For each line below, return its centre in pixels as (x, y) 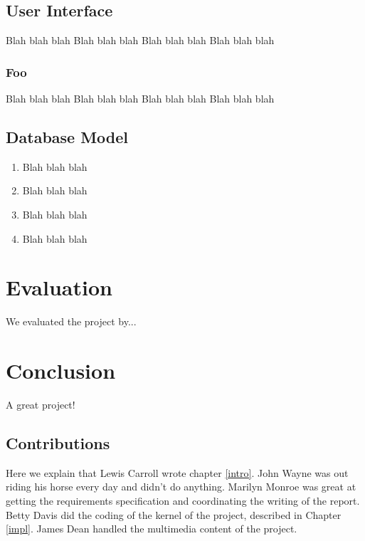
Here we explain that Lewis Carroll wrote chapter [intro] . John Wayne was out (177, 472)
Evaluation (59, 287)
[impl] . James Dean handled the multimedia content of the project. (152, 529)
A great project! (41, 405)
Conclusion (61, 371)
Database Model (67, 137)
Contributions (58, 443)
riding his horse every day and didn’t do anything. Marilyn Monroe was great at (181, 487)
